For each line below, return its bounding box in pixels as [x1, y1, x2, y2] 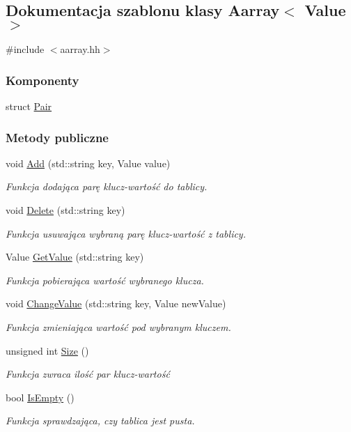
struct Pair [6, 99, 52, 114]
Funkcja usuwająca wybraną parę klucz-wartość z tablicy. [6, 226, 246, 240]
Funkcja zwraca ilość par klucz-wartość [6, 367, 170, 381]
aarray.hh [60, 42, 100, 56]
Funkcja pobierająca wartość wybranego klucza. [6, 272, 204, 287]
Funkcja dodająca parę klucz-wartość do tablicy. [6, 179, 208, 194]
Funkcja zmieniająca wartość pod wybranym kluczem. [6, 319, 231, 334]
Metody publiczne [6, 128, 109, 146]
